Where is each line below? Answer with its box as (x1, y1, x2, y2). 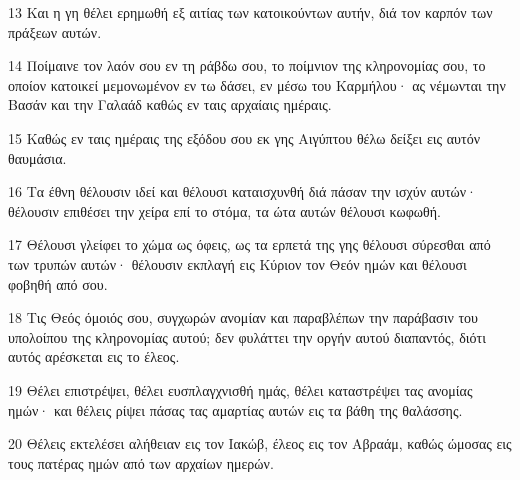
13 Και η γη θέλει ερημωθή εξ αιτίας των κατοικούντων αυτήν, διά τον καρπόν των (8, 2, 493, 22)
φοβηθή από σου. (8, 273, 108, 294)
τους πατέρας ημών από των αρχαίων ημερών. (8, 452, 274, 473)
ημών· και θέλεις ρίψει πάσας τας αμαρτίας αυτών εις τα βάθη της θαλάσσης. (8, 399, 463, 420)
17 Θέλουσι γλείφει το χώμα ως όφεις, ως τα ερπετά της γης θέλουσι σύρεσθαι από (8, 234, 491, 255)
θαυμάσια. (8, 147, 67, 168)
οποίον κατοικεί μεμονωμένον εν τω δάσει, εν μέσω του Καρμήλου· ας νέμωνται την (8, 74, 506, 95)
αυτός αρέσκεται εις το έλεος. (8, 346, 180, 367)
